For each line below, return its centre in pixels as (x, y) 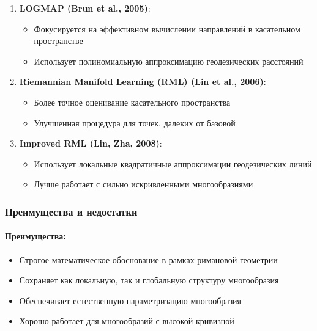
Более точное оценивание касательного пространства (132, 102)
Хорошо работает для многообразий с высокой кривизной (127, 321)
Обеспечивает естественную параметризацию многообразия (130, 300)
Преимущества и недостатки (71, 211)
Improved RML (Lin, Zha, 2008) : (91, 143)
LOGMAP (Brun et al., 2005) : (85, 8)
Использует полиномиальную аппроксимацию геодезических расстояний (169, 61)
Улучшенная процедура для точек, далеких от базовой (135, 122)
